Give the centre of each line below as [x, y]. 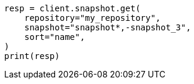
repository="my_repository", [93, 18]
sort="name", [54, 37]
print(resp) [32, 56]
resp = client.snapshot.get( [72, 8]
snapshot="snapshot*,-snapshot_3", [107, 27]
